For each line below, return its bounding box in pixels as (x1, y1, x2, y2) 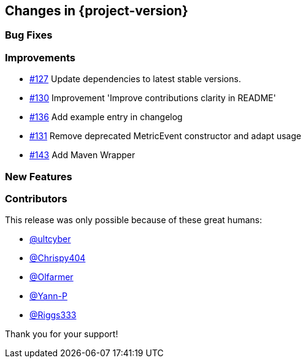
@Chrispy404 (29, 253, 86, 264)
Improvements (5, 51, 75, 64)
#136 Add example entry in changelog (29, 112, 183, 123)
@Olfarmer (29, 272, 74, 283)
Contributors (5, 192, 67, 205)
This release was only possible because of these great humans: (5, 215, 262, 226)
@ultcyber (29, 234, 71, 245)
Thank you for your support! (5, 329, 118, 340)
